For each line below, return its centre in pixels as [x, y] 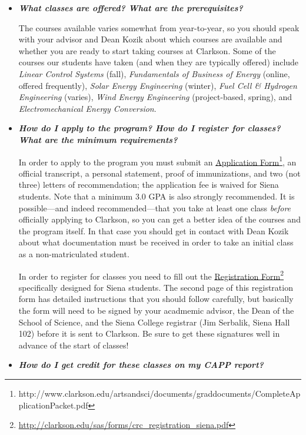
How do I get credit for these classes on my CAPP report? [141, 365]
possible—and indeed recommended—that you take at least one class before [155, 207]
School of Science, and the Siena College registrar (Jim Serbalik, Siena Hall [154, 322]
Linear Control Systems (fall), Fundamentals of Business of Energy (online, [154, 73]
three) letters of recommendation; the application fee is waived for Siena [149, 185]
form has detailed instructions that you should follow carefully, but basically [156, 299]
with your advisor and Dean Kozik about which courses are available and [150, 39]
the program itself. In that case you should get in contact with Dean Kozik [154, 230]
